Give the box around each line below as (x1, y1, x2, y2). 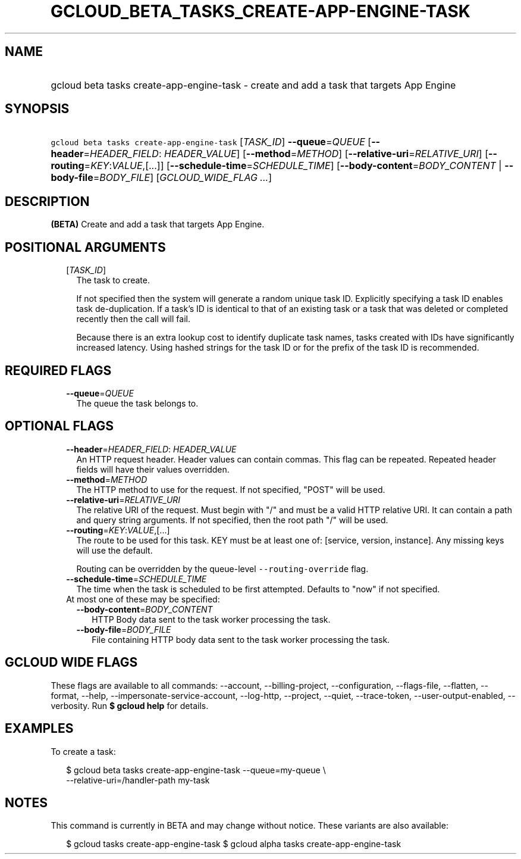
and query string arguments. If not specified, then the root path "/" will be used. (76, 514, 388, 525)
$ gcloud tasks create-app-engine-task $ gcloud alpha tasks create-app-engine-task (66, 839, 401, 849)
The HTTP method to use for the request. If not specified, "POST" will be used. (76, 484, 385, 495)
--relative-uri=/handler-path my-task (66, 774, 210, 785)
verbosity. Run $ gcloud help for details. (51, 700, 209, 711)
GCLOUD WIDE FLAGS (5, 655, 138, 670)
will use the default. (76, 545, 153, 555)
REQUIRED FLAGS (5, 363, 112, 378)
